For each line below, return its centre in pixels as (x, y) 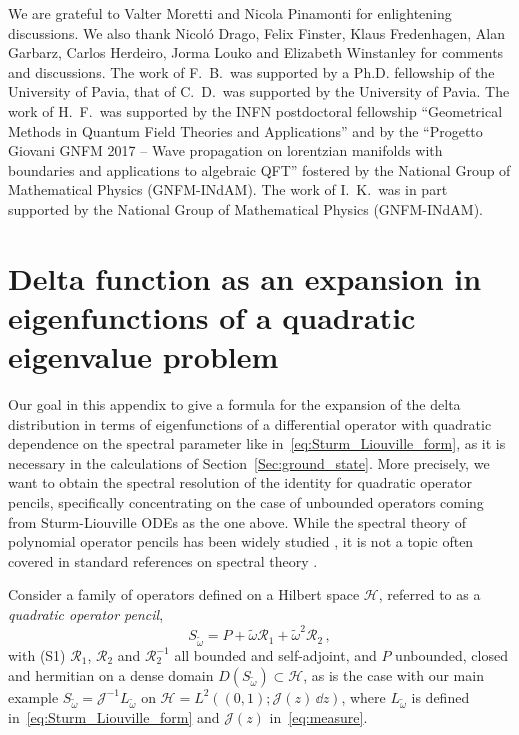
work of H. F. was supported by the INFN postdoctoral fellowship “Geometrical (255, 110)
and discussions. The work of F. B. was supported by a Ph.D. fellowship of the (251, 71)
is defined (440, 696)
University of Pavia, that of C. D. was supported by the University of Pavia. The (259, 91)
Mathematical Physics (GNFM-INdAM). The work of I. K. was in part (228, 189)
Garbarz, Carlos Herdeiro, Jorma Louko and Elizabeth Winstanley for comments (256, 52)
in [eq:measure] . (318, 717)
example (33, 696)
